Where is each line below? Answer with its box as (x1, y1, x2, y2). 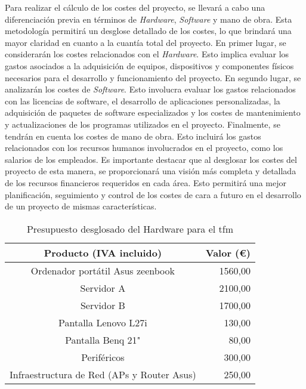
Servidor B (80, 298, 125, 312)
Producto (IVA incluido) (44, 245, 162, 260)
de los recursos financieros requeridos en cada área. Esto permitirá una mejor (5, 176, 286, 189)
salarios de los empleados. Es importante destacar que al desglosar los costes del (5, 153, 297, 165)
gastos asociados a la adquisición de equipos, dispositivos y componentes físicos (5, 59, 294, 72)
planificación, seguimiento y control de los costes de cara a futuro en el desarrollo (5, 188, 301, 200)
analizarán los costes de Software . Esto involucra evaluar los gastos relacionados (5, 83, 296, 95)
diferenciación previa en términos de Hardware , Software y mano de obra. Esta (5, 13, 292, 25)
